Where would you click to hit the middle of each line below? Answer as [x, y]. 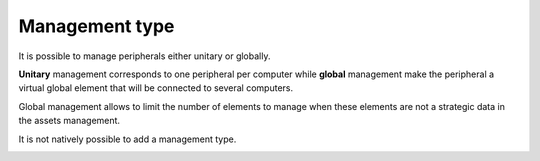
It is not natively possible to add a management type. [127, 139]
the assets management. [69, 121]
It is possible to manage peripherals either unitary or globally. [144, 56]
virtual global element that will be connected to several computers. [156, 88]
